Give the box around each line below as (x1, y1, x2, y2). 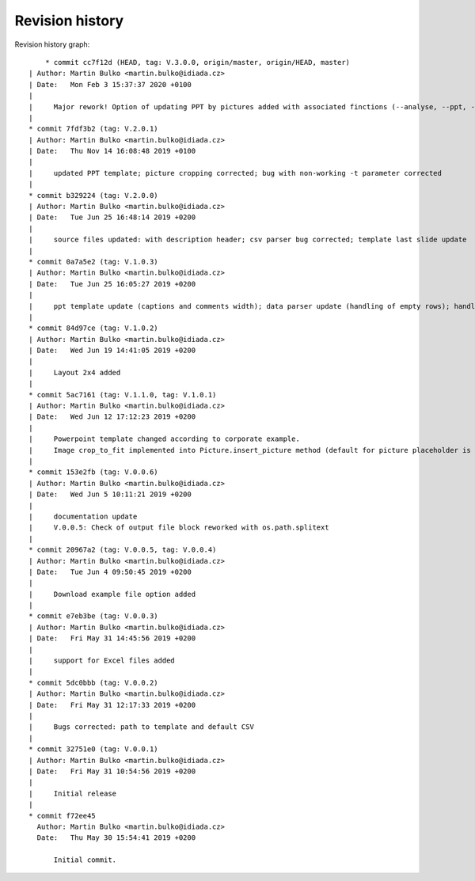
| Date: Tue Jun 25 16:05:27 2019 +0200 (28, 279, 196, 288)
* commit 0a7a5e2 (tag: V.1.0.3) (28, 257, 158, 266)
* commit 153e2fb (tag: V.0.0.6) (28, 468, 158, 477)
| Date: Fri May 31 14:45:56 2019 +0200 (28, 634, 196, 643)
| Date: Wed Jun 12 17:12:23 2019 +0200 (28, 412, 196, 421)
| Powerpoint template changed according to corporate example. (28, 435, 300, 443)
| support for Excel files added (28, 656, 176, 665)
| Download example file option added (28, 590, 196, 598)
